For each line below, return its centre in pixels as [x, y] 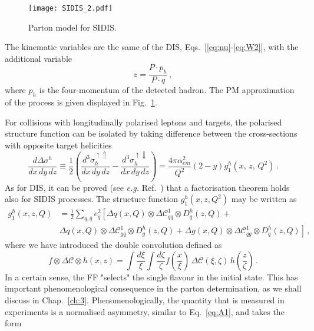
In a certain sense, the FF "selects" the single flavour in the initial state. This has [151, 277]
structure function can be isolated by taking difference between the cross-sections [151, 133]
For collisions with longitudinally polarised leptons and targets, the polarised [143, 122]
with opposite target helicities [58, 145]
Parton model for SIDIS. [72, 27]
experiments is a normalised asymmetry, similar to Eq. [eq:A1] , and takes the [145, 311]
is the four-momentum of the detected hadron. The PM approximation [167, 90]
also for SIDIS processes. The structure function [91, 199]
